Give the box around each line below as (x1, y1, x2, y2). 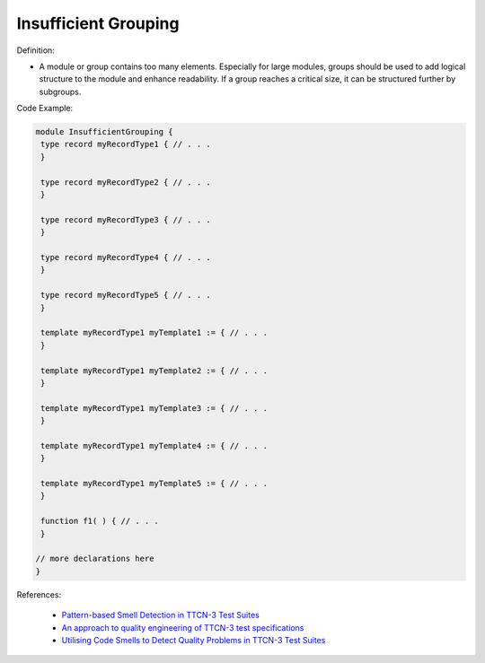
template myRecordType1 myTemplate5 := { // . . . (40, 478, 269, 489)
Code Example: (16, 103, 74, 114)
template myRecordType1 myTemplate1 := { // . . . (40, 327, 269, 338)
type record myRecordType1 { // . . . (40, 139, 211, 150)
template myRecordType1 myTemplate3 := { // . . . (40, 403, 269, 413)
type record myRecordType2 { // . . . (40, 177, 211, 188)
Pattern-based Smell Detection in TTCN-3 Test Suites (61, 610, 260, 621)
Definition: (16, 45, 56, 56)
